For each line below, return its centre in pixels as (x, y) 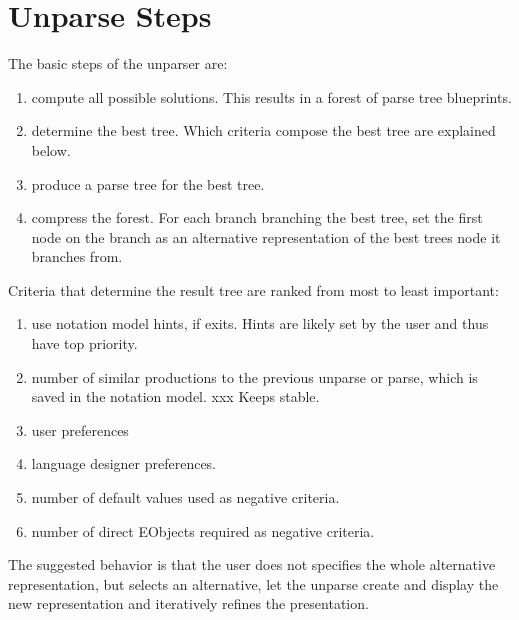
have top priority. (84, 343)
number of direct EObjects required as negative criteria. (203, 530)
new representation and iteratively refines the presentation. (188, 603)
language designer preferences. (124, 463)
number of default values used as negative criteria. (185, 497)
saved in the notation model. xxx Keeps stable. (175, 396)
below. (51, 149)
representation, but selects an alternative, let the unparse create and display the (253, 583)
